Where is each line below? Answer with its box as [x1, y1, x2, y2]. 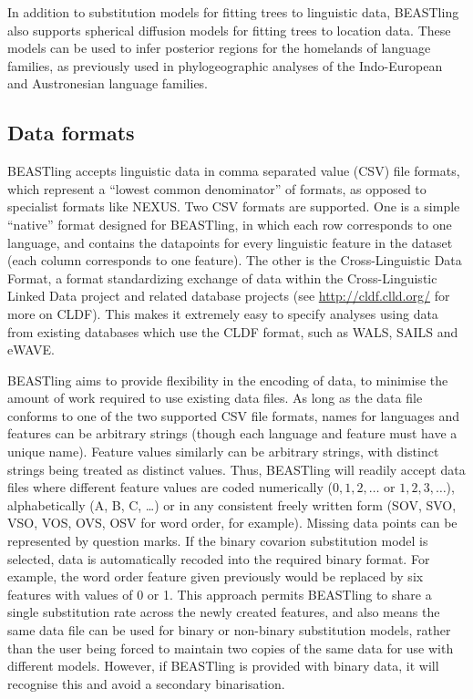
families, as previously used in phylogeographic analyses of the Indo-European [7, 56, 443, 75]
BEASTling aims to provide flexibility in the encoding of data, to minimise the [7, 370, 448, 389]
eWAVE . [7, 340, 55, 359]
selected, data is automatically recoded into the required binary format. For [7, 549, 430, 568]
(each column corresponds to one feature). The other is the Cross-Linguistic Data [7, 251, 462, 270]
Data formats [7, 118, 135, 147]
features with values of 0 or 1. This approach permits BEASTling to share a [7, 584, 432, 603]
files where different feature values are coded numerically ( [7, 478, 333, 497]
